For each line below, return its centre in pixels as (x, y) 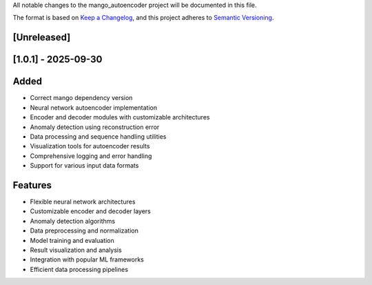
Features (32, 185)
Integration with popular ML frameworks (87, 259)
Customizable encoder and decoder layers (90, 211)
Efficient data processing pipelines (79, 269)
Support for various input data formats (84, 166)
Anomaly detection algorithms (73, 221)
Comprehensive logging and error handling (91, 156)
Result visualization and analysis (76, 250)
